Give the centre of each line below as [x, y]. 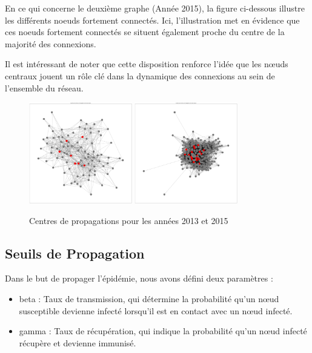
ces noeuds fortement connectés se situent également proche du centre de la [145, 32]
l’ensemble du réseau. [44, 87]
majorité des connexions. [51, 43]
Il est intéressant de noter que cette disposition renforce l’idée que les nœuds [147, 64]
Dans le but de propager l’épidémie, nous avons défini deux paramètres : [139, 278]
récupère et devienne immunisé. [78, 342]
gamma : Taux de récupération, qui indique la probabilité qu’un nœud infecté [163, 331]
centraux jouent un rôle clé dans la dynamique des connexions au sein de [140, 75]
